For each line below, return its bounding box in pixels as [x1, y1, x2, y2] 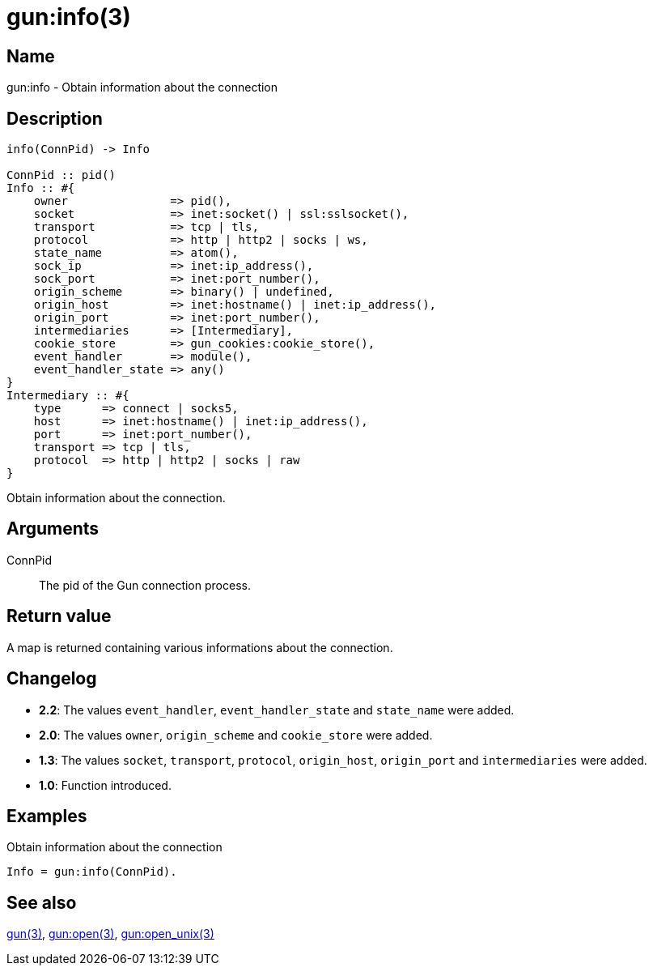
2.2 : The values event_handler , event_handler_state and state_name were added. [39, 702, 515, 717]
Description [6, 108, 103, 129]
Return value [6, 606, 112, 627]
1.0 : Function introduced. [39, 778, 172, 792]
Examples [6, 805, 87, 826]
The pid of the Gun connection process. [39, 578, 251, 592]
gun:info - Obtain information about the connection [6, 80, 278, 95]
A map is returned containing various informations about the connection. [6, 640, 393, 654]
